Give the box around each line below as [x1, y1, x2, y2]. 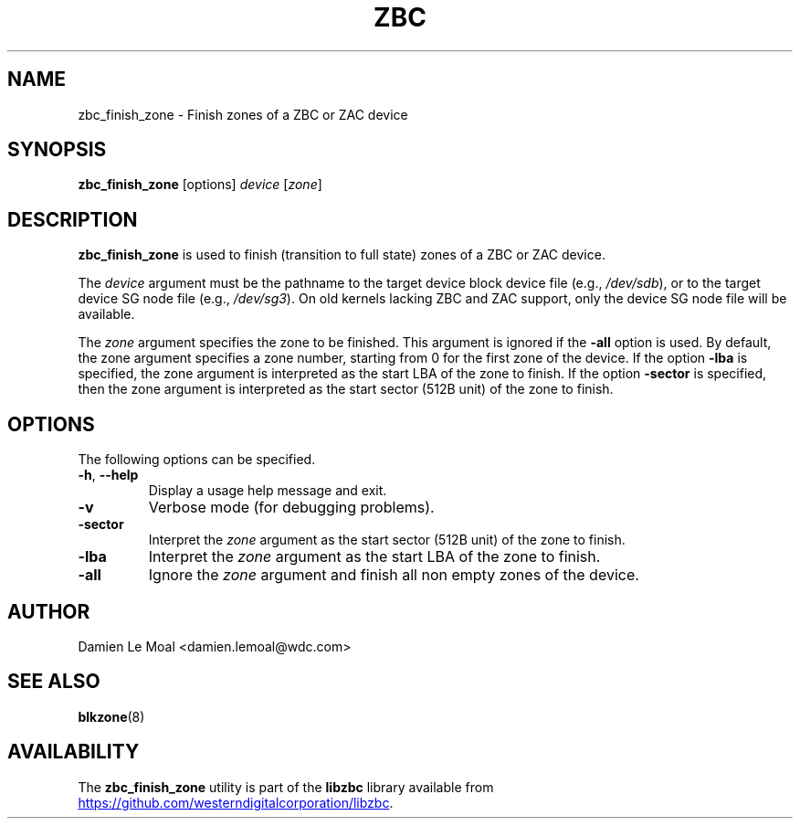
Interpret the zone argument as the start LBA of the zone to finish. [148, 547, 601, 567]
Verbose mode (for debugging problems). [148, 498, 435, 517]
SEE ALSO [7, 670, 100, 694]
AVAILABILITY [7, 740, 140, 764]
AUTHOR [7, 599, 90, 623]
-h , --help [78, 467, 139, 483]
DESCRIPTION [7, 207, 138, 231]
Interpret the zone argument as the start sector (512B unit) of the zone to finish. [148, 532, 626, 548]
